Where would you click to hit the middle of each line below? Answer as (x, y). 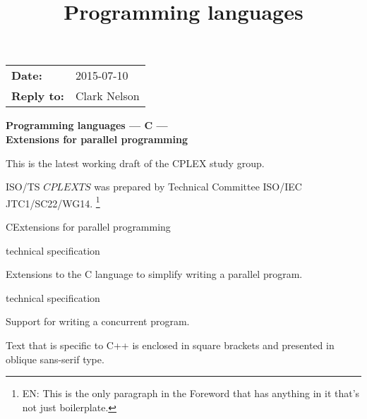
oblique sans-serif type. (55, 359)
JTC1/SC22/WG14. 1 (53, 202)
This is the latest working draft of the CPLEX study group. (135, 163)
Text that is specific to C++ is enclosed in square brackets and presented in (170, 345)
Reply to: (38, 96)
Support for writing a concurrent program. (98, 321)
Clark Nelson (107, 96)
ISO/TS (23, 187)
